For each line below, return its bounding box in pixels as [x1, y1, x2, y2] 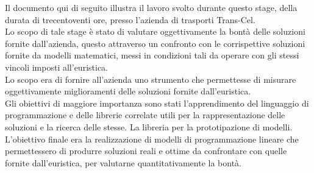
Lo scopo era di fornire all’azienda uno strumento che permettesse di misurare [5, 72, 296, 85]
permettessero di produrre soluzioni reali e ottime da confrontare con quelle [5, 144, 287, 157]
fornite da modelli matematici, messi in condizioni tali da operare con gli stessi [5, 49, 299, 62]
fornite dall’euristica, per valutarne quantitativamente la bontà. [5, 156, 242, 169]
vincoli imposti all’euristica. [5, 60, 108, 73]
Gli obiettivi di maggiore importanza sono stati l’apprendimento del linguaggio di [5, 96, 309, 109]
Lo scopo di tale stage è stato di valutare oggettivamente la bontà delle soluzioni [5, 25, 305, 38]
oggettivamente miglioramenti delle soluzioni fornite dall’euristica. [5, 85, 251, 97]
